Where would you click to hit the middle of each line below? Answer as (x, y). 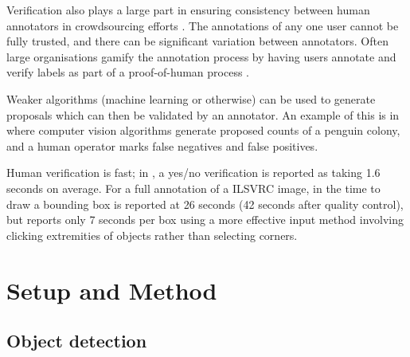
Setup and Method (112, 290)
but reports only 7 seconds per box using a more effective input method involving (205, 220)
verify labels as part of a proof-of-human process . (128, 72)
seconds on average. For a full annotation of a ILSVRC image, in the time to (193, 188)
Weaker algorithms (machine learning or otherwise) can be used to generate (191, 98)
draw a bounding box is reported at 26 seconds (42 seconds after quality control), (205, 204)
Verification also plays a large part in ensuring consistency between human (188, 10)
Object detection (77, 341)
